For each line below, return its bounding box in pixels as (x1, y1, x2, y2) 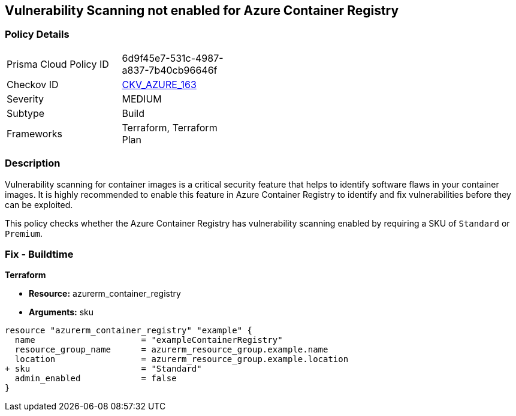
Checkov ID (7, 78, 59, 91)
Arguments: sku (29, 307, 94, 318)
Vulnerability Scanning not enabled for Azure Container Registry (5, 3, 399, 18)
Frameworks (7, 127, 62, 140)
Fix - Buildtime (5, 248, 74, 260)
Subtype (7, 107, 45, 119)
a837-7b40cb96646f (122, 64, 218, 76)
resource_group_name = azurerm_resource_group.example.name (14, 345, 328, 355)
